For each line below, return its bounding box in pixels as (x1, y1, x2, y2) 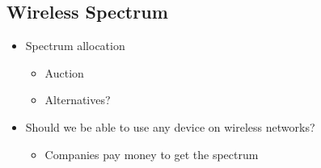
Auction (44, 64, 84, 81)
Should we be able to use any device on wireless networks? (25, 118, 315, 135)
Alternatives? (44, 91, 111, 108)
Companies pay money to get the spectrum (44, 145, 259, 162)
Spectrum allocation (25, 37, 125, 54)
